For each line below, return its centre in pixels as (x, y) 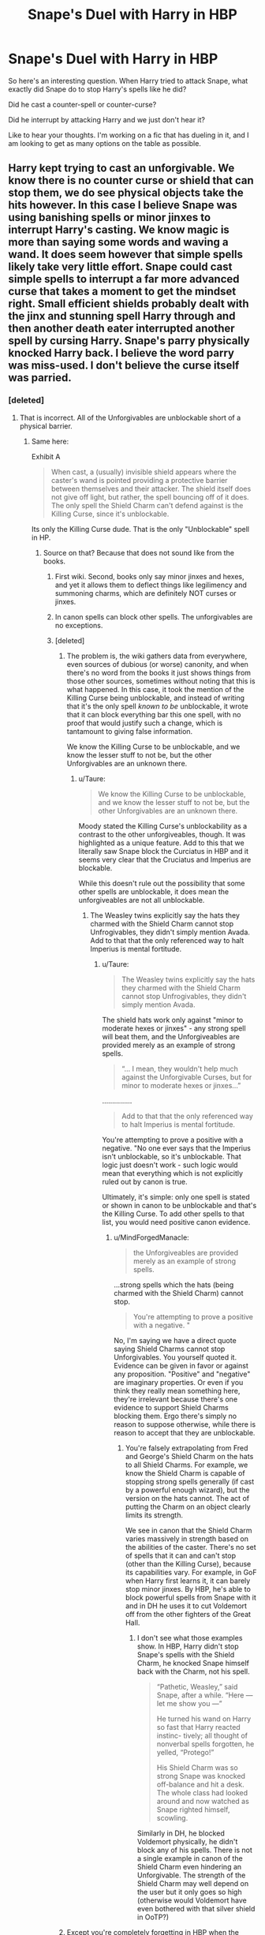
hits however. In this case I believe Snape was (123, 206)
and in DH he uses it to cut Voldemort (186, 1606)
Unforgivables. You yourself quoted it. (175, 1357)
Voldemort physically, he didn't (187, 1841)
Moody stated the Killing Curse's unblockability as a (163, 825)
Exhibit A (46, 456)
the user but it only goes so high (189, 1892)
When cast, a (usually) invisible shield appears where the (144, 472)
